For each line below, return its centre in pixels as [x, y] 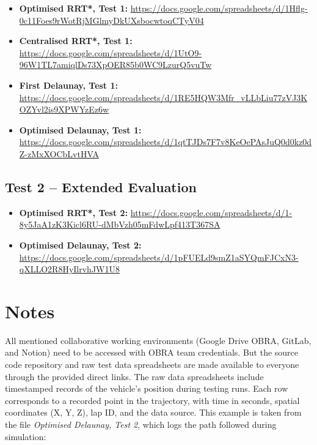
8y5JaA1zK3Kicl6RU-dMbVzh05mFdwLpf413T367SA [120, 224]
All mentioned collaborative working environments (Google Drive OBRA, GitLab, [158, 340]
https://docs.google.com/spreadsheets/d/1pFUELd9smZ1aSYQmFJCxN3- [159, 257]
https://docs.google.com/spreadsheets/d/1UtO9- [111, 52]
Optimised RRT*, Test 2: [74, 212]
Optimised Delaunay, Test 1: [80, 129]
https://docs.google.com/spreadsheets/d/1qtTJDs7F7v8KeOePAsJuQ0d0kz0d [166, 142]
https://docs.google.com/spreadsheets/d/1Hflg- [219, 8]
